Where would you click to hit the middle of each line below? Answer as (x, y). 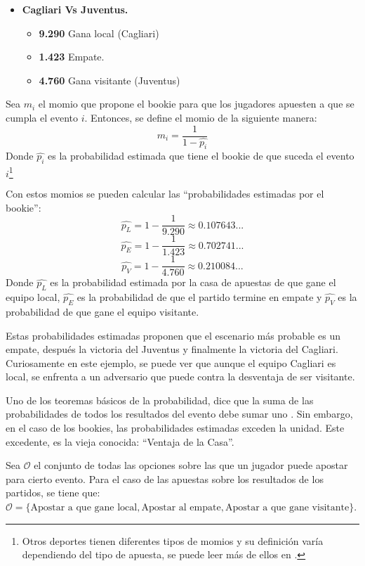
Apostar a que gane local (84, 508)
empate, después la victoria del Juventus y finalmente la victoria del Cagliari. (172, 349)
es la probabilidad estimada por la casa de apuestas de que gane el (193, 282)
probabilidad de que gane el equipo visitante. (102, 311)
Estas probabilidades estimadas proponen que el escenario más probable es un (173, 335)
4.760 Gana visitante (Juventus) (109, 80)
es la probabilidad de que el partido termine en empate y (199, 297)
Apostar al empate (181, 508)
